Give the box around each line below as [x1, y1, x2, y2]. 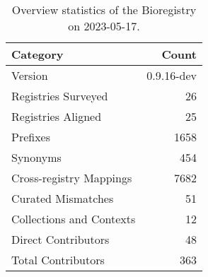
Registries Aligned [11, 108, 102, 124]
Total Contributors [11, 252, 105, 268]
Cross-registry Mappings [11, 170, 132, 186]
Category [11, 46, 64, 62]
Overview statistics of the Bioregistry [11, 1, 197, 18]
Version [11, 67, 48, 83]
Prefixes [11, 129, 51, 145]
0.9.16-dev [146, 67, 197, 83]
